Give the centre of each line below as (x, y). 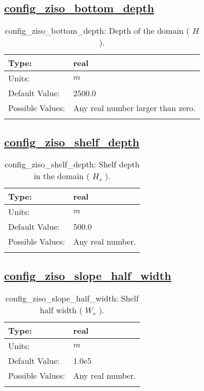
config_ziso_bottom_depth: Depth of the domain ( (97, 31)
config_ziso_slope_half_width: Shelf (72, 298)
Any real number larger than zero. (134, 108)
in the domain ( (62, 176)
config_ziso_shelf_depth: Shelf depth (72, 164)
